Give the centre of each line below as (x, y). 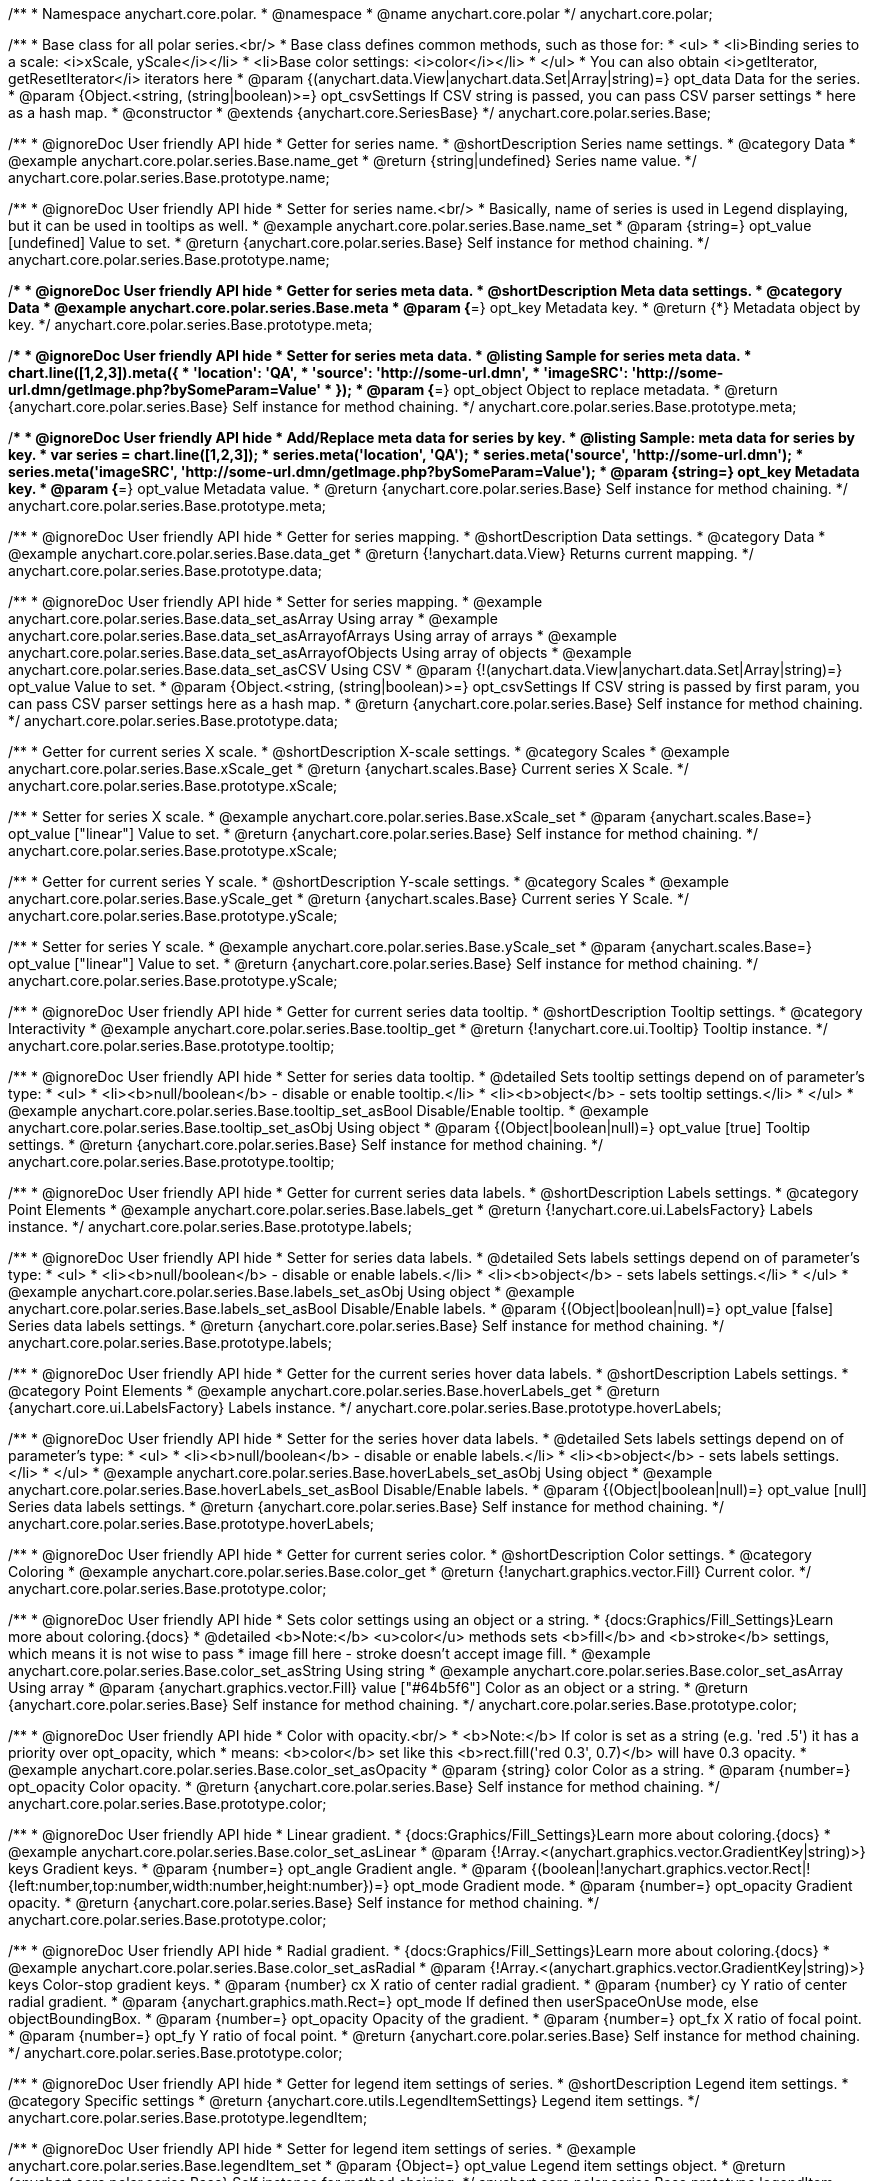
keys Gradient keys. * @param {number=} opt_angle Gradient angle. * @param (268, 1868)
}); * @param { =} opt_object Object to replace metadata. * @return (556, 389)
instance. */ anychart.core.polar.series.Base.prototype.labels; (210, 1226)
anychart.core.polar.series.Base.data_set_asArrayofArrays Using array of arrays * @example (312, 635)
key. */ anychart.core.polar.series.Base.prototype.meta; (190, 324)
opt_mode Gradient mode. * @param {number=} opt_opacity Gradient (623, 1885)
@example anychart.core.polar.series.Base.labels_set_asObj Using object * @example (291, 1291)
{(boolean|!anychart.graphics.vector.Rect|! (671, 1868)
